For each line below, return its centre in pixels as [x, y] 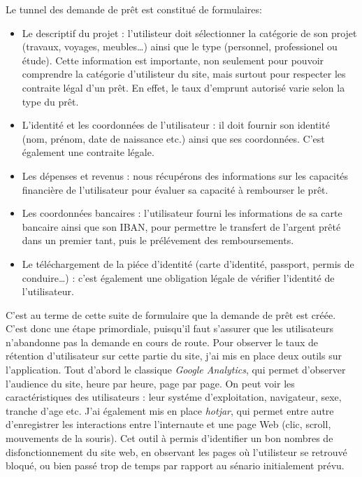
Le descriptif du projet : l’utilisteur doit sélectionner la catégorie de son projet [189, 33]
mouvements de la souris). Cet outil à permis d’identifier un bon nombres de [169, 438]
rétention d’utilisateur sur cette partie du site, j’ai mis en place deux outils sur [174, 356]
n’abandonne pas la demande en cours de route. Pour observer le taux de [162, 342]
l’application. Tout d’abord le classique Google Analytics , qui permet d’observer [176, 370]
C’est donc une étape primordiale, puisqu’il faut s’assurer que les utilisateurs [170, 328]
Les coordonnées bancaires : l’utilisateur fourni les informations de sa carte [182, 213]
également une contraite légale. [88, 152]
